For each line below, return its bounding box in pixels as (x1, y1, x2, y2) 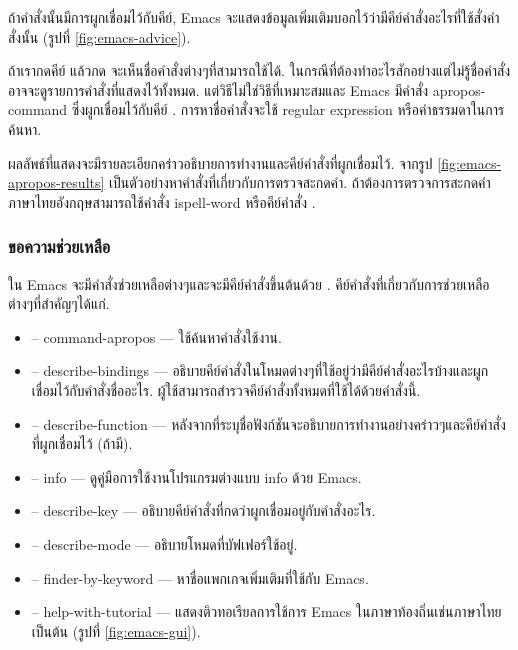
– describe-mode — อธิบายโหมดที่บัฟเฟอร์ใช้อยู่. (31, 533, 298, 554)
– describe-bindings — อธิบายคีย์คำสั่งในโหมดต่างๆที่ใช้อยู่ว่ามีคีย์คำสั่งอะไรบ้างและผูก (31, 360, 489, 381)
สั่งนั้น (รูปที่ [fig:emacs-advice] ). (8, 26, 191, 47)
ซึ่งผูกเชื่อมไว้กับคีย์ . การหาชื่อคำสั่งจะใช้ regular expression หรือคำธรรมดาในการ (71, 99, 505, 120)
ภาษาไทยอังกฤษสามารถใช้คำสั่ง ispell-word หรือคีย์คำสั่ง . (8, 191, 316, 212)
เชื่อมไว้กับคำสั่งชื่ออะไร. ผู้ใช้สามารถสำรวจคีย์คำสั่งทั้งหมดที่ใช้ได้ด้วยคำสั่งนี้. (31, 379, 421, 400)
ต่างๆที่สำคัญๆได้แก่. (8, 293, 110, 314)
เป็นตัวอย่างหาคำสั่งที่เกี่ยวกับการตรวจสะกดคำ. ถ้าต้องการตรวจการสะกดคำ (109, 172, 491, 193)
